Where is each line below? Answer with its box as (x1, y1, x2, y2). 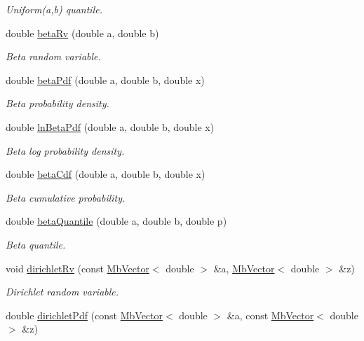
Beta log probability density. (6, 143, 125, 158)
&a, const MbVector (227, 307, 314, 322)
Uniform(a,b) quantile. (6, 2, 102, 16)
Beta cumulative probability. (6, 190, 126, 204)
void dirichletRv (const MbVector (6, 260, 149, 275)
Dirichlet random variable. (6, 284, 119, 299)
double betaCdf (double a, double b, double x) (6, 167, 205, 181)
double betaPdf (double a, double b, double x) (6, 72, 205, 87)
